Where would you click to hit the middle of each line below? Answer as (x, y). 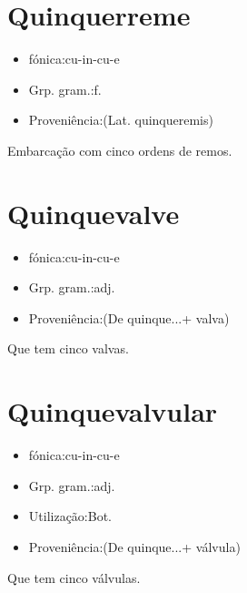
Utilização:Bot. (70, 516)
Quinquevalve (94, 213)
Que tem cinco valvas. (68, 348)
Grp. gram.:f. (65, 89)
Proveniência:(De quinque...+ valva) (129, 317)
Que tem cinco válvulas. (74, 577)
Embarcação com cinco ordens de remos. (120, 150)
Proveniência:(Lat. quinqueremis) (121, 120)
